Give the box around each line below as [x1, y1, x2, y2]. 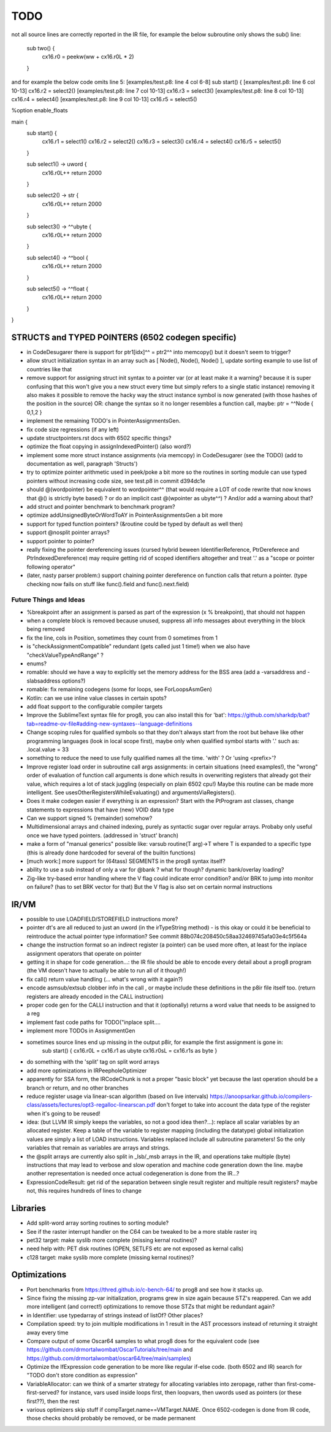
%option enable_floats [11, 107, 68, 114]
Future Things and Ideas [11, 595, 85, 604]
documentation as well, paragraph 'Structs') [26, 460, 138, 468]
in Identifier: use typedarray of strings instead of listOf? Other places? [26, 1311, 204, 1319]
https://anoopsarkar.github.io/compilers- [209, 1093, 313, 1100]
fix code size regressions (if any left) [26, 425, 120, 433]
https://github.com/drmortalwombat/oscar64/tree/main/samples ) [26, 1354, 191, 1362]
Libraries [11, 1203, 46, 1213]
